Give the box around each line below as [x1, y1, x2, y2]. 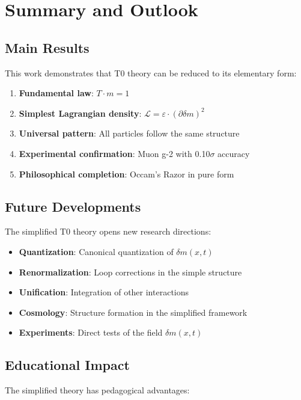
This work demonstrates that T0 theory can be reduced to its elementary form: [5, 66, 297, 79]
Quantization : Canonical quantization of [19, 245, 174, 257]
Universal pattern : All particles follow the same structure [19, 127, 240, 140]
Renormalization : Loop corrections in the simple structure [19, 265, 242, 278]
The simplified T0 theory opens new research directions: [5, 225, 211, 238]
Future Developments [5, 197, 141, 215]
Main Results [5, 38, 90, 57]
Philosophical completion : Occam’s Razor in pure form [19, 167, 234, 180]
